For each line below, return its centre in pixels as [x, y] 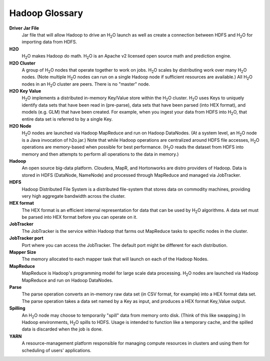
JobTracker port [26, 238]
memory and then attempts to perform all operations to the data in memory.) [100, 154]
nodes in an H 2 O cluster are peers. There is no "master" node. [86, 84]
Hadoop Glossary [46, 13]
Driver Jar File [24, 28]
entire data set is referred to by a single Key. [67, 119]
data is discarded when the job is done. [62, 329]
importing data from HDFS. [49, 42]
